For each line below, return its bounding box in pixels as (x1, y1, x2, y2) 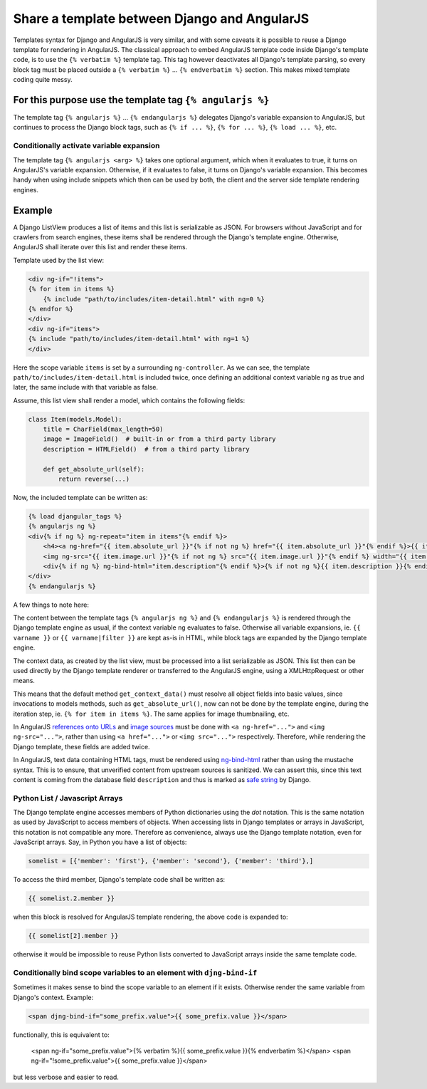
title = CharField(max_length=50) (43, 425, 164, 434)
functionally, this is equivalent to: (13, 1030, 110, 1039)
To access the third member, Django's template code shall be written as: (13, 875, 226, 884)
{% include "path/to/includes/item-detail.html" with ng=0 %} (43, 295, 265, 303)
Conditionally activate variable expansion (13, 141, 160, 151)
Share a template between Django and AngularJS (13, 11, 310, 26)
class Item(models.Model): (28, 415, 122, 423)
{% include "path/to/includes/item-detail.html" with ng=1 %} (28, 335, 250, 343)
